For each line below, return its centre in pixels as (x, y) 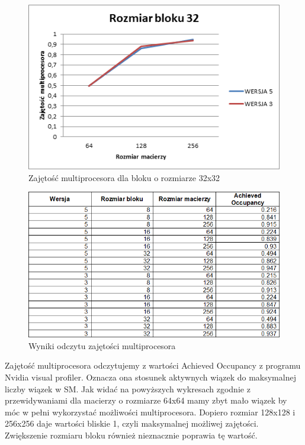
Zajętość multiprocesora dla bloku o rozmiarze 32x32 (124, 177)
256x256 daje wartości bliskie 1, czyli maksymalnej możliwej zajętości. (132, 423)
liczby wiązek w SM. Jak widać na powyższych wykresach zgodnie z (128, 388)
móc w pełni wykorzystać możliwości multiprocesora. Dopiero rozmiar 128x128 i (150, 412)
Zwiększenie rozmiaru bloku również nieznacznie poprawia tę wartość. (131, 435)
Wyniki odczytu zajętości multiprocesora (102, 345)
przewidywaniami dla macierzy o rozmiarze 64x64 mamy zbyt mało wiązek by (146, 400)
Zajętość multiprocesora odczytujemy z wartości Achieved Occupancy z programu (153, 365)
